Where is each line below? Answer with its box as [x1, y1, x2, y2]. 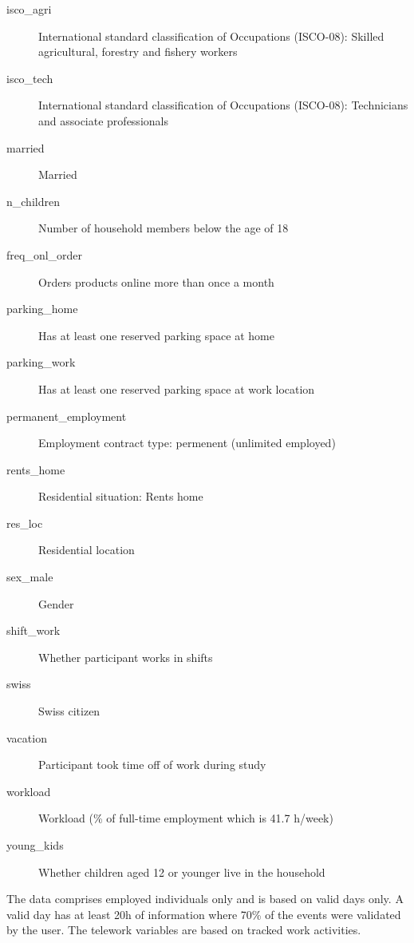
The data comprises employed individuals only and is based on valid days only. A [6, 890, 404, 907]
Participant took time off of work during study [38, 756, 266, 773]
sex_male [6, 569, 53, 585]
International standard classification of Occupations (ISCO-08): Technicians [38, 97, 408, 113]
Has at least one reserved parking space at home [38, 327, 274, 343]
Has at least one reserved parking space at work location [38, 380, 315, 397]
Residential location [38, 541, 135, 558]
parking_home [6, 300, 78, 317]
